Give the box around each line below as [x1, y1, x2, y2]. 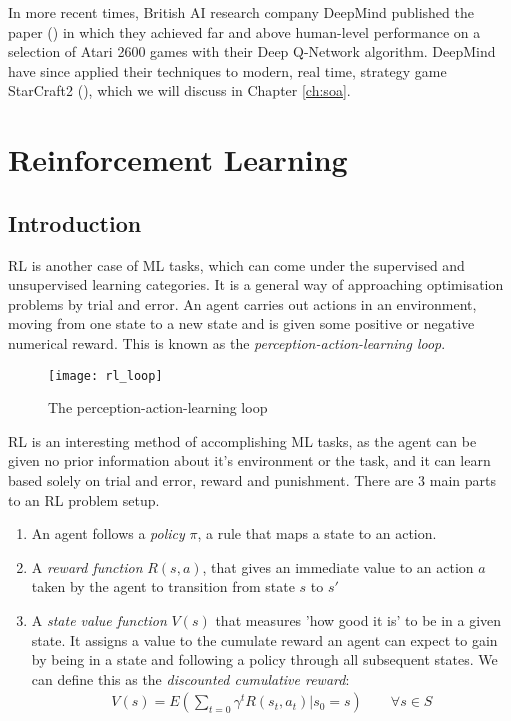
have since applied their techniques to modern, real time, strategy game [8, 60, 447, 81]
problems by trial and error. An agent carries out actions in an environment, [8, 293, 477, 314]
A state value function [31, 609, 167, 630]
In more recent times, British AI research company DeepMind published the [8, 2, 474, 22]
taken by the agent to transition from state [31, 576, 295, 597]
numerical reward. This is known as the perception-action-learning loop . [8, 332, 446, 353]
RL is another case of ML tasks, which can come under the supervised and [8, 254, 465, 275]
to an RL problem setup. [8, 489, 160, 510]
